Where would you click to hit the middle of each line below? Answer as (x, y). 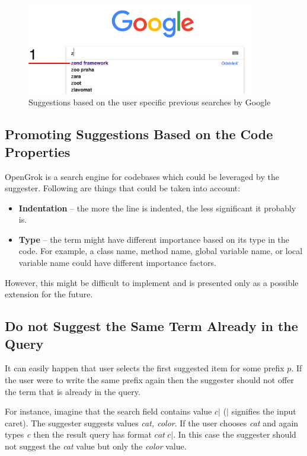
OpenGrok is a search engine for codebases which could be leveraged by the (142, 176)
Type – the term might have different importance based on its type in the (154, 239)
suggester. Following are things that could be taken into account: (123, 188)
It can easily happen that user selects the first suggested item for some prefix (145, 368)
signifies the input (264, 411)
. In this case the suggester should (235, 434)
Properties (38, 151)
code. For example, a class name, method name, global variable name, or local (161, 251)
